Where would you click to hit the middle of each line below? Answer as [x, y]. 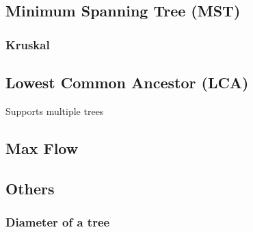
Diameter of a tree [58, 221]
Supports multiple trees [55, 111]
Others [30, 188]
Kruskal [28, 44]
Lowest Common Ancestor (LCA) [127, 82]
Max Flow [42, 147]
